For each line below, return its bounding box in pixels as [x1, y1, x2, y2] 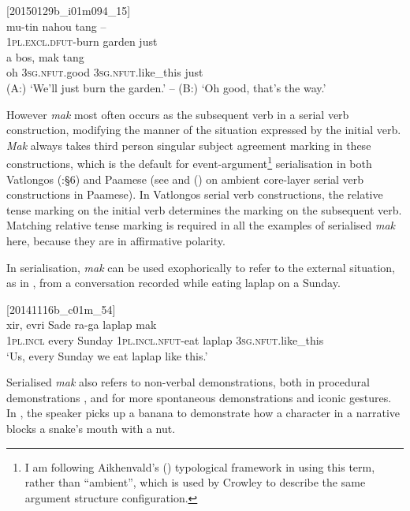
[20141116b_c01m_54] [6, 300, 116, 317]
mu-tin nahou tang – [6, 17, 106, 34]
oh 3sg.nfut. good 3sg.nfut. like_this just [6, 64, 203, 80]
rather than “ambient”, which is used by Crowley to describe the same [24, 474, 366, 490]
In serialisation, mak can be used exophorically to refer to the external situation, [6, 259, 396, 275]
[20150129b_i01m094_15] [6, 2, 131, 18]
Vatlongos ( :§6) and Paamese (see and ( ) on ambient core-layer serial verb [6, 170, 364, 187]
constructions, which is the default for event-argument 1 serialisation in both [6, 153, 372, 171]
